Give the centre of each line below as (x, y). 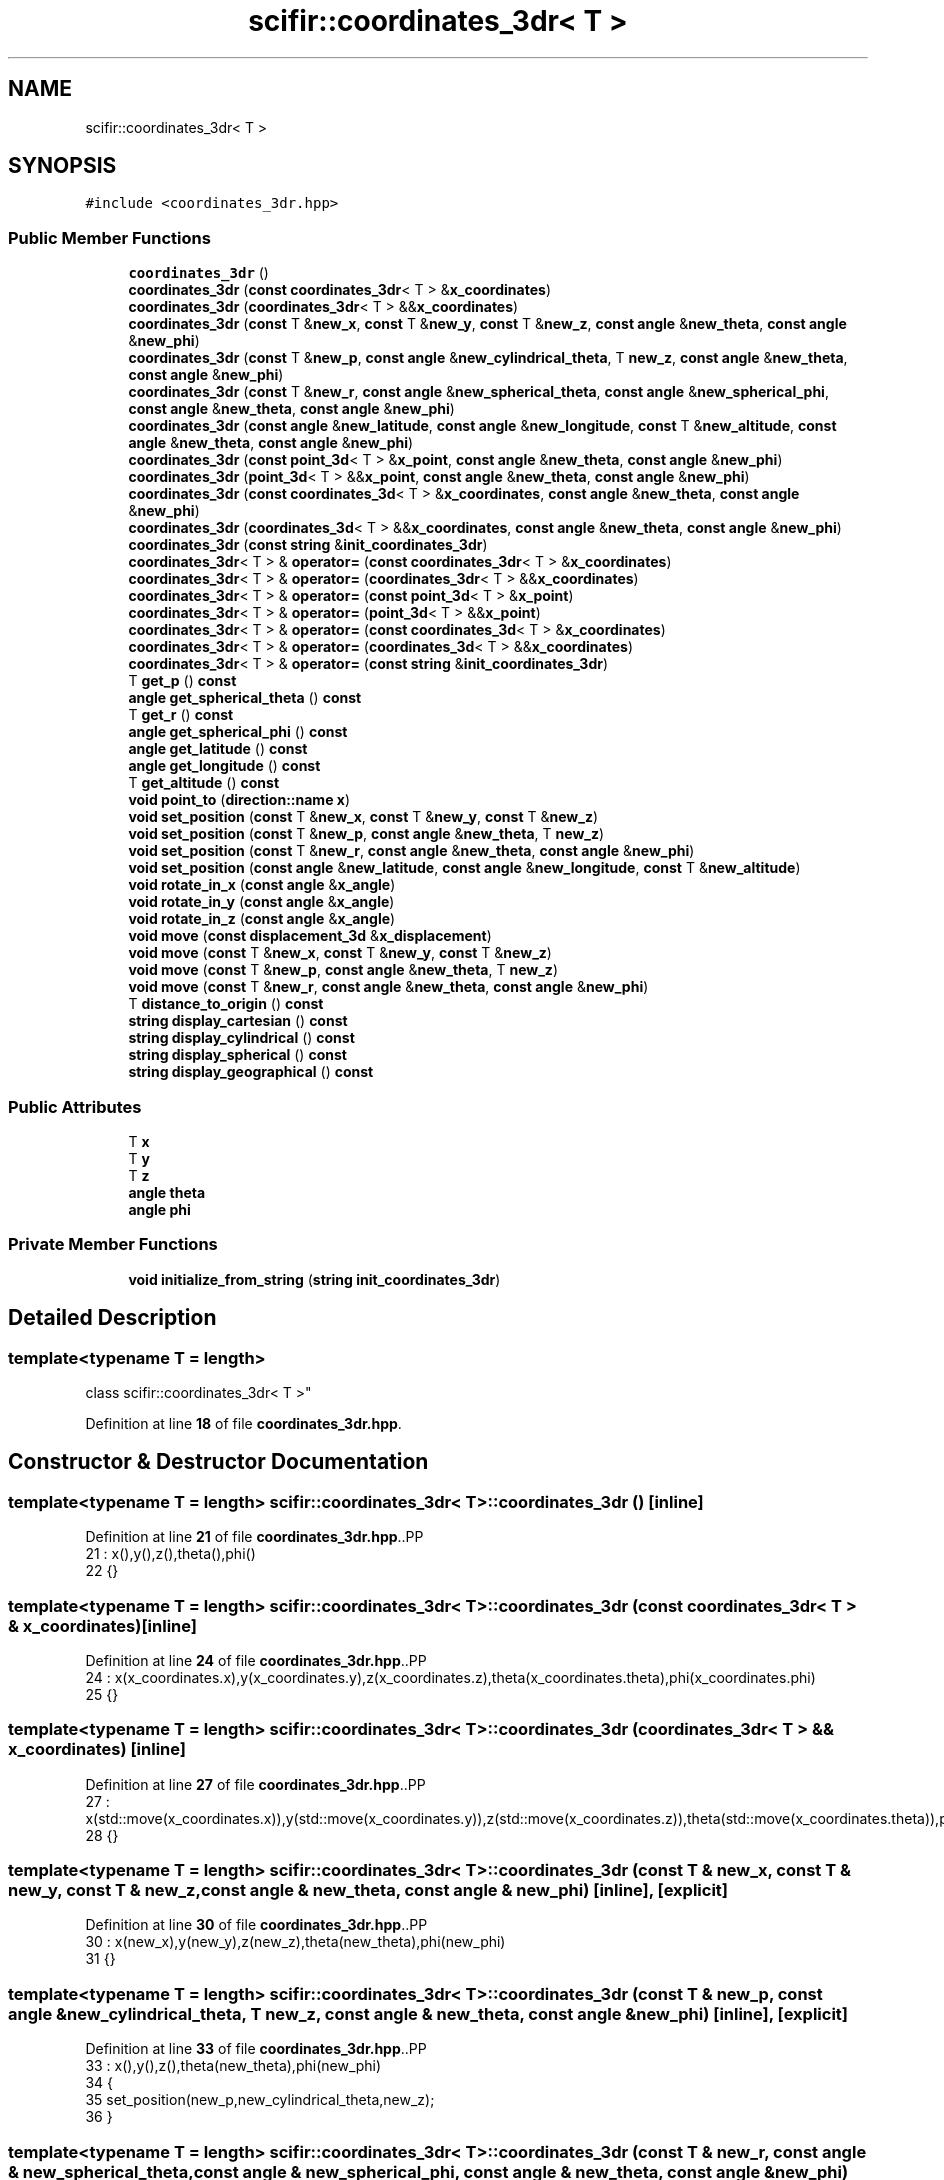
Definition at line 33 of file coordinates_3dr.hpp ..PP (256, 2049)
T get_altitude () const (204, 783)
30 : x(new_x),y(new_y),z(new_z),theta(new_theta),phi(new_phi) (295, 1942)
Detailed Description (112, 1318)
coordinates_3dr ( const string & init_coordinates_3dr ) (308, 545)
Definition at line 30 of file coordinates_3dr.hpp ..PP (256, 1925)
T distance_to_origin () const (226, 1004)
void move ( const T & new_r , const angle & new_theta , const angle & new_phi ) (388, 987)
